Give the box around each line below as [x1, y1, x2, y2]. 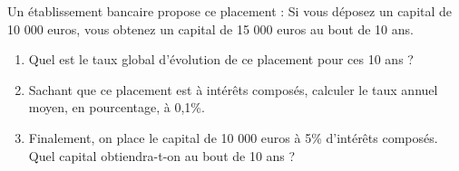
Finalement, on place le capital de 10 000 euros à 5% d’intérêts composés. [28, 128, 438, 147]
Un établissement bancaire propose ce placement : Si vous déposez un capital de [7, 2, 453, 20]
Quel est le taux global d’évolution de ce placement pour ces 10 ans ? [28, 50, 414, 69]
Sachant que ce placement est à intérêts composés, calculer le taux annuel [28, 80, 438, 99]
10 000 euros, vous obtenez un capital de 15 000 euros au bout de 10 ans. [7, 19, 414, 38]
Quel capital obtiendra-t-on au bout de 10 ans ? [28, 146, 296, 165]
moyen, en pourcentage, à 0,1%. [28, 98, 205, 117]
